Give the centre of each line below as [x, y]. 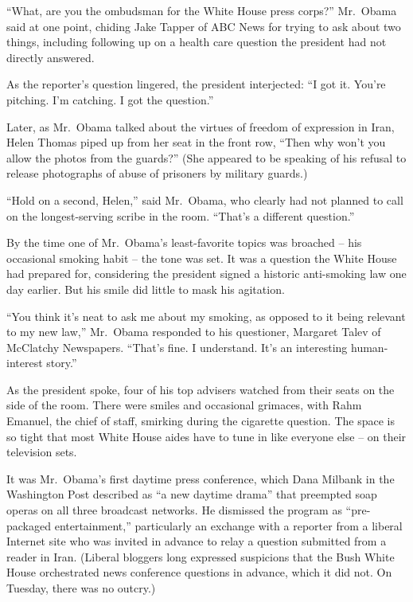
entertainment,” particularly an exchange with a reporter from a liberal [228, 525]
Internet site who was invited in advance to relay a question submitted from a [197, 541]
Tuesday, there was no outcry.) [81, 588]
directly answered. [51, 57]
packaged [29, 525]
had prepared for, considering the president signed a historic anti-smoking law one [206, 274]
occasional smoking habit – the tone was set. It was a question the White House [202, 258]
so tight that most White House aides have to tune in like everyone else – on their [206, 436]
